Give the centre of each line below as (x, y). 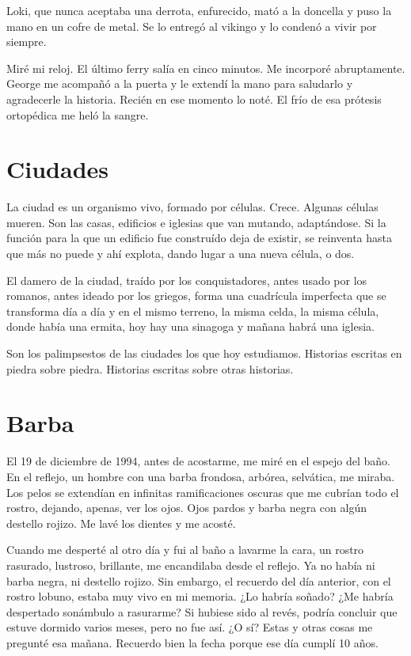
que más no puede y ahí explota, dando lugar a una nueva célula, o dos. (181, 254)
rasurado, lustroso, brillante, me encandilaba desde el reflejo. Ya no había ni (191, 565)
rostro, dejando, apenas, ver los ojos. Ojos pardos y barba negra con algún (186, 508)
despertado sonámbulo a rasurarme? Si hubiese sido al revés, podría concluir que (202, 611)
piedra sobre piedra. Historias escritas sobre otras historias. (150, 368)
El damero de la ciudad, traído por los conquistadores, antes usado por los (187, 280)
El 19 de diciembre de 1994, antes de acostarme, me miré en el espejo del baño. (199, 461)
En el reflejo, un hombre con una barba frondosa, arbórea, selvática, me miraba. (201, 476)
